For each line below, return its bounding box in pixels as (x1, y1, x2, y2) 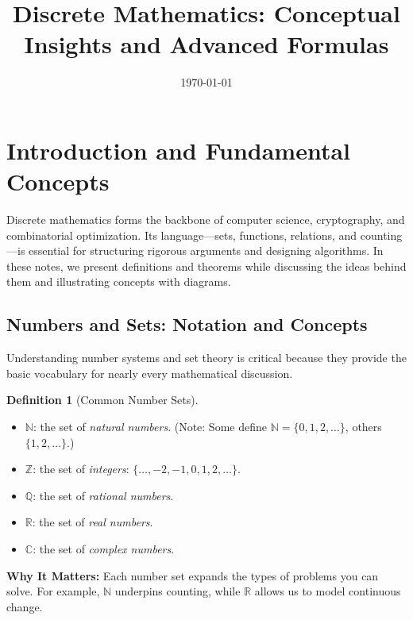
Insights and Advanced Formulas (24, 28, 389, 60)
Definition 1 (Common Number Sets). (6, 391, 199, 408)
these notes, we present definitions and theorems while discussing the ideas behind (6, 257, 407, 274)
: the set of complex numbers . (33, 540, 175, 556)
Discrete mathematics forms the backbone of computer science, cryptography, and (6, 211, 405, 228)
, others (345, 418, 382, 434)
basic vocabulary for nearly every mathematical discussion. (6, 364, 293, 381)
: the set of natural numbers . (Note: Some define (33, 418, 267, 434)
